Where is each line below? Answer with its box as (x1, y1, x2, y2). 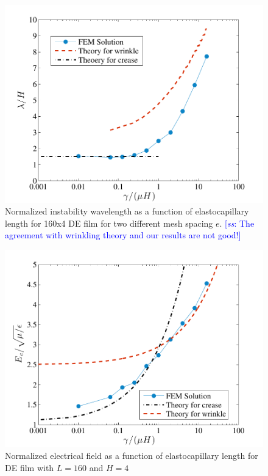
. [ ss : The (219, 216, 255, 229)
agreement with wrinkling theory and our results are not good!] (5, 229, 241, 241)
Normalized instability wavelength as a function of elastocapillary (5, 205, 249, 218)
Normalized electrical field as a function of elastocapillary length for (5, 449, 258, 462)
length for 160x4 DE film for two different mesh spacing (5, 216, 213, 229)
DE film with (5, 461, 54, 474)
